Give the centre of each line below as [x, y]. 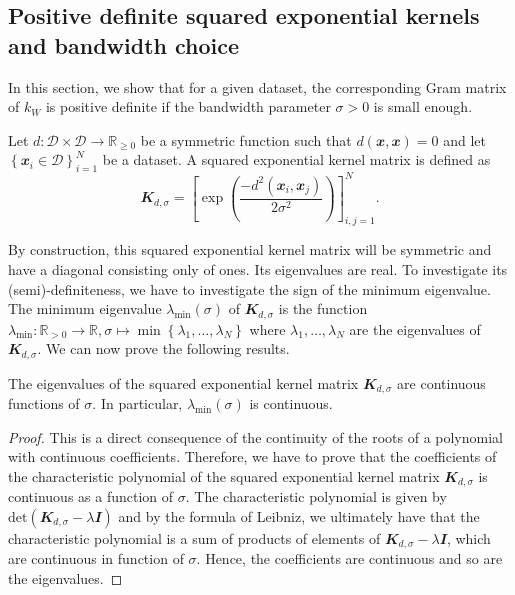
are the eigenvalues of [415, 328]
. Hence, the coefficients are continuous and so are [349, 558]
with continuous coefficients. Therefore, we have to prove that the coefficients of [252, 456]
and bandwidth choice [124, 44]
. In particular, [137, 403]
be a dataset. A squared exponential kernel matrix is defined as [296, 159]
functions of [44, 403]
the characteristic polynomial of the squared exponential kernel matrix [224, 475]
